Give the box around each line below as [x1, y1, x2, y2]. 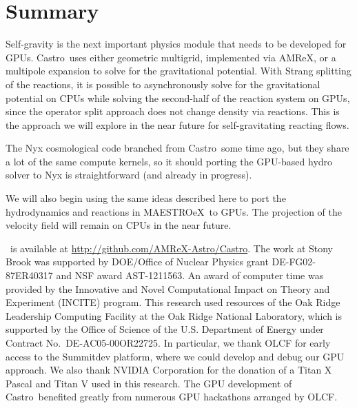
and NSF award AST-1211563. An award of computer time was [56, 268, 324, 283]
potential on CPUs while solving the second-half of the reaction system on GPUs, [6, 90, 350, 105]
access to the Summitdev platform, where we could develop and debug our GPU [6, 349, 345, 363]
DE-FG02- [272, 254, 316, 269]
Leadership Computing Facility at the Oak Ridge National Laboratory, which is [6, 308, 342, 323]
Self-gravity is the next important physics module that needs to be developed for [6, 37, 347, 51]
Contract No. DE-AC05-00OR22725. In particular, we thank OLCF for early [6, 336, 331, 349]
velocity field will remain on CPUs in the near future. [6, 218, 232, 232]
